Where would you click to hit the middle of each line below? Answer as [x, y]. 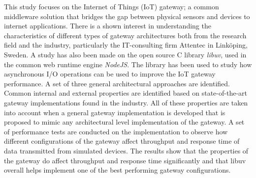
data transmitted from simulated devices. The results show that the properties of [126, 150]
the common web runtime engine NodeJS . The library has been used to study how [128, 64]
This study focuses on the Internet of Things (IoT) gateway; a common [112, 6]
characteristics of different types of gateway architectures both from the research [125, 35]
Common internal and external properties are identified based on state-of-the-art [126, 93]
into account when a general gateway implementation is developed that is [115, 112]
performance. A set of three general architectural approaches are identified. [117, 83]
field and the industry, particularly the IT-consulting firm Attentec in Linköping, [126, 45]
